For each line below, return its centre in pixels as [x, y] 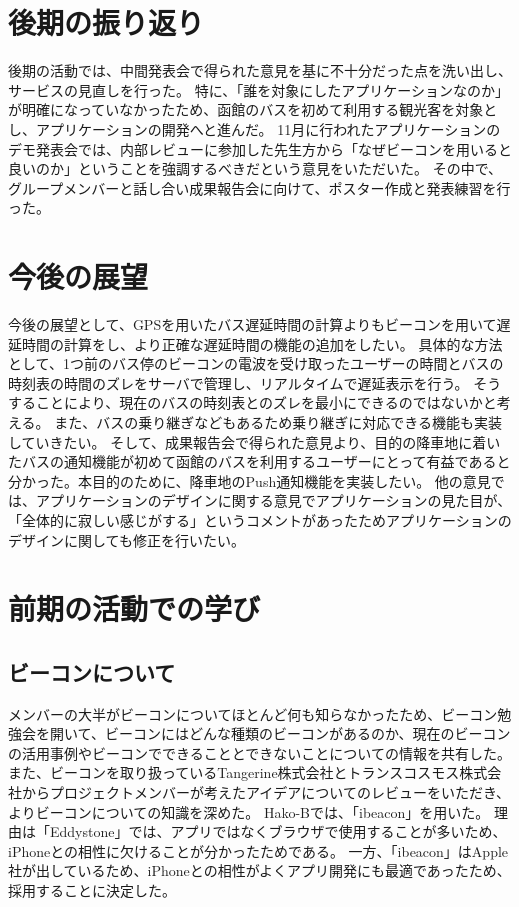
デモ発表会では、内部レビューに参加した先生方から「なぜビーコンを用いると [260, 148]
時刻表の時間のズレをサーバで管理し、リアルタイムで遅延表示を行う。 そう [255, 382]
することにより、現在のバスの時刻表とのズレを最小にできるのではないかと [252, 402]
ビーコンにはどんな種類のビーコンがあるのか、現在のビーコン [307, 733]
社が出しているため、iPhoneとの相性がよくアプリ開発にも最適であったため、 [259, 870]
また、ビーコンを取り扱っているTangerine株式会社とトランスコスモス [234, 772]
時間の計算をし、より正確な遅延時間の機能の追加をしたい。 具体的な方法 [262, 343]
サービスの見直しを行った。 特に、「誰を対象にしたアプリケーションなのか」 [258, 89]
